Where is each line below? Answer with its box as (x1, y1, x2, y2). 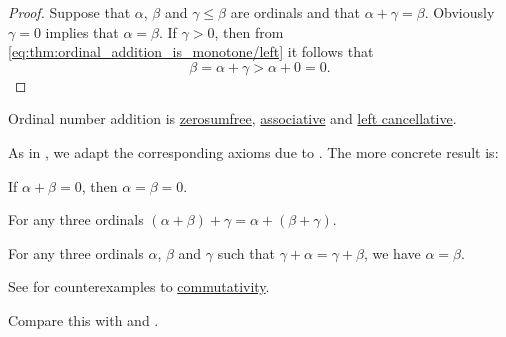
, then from (214, 21, 284, 42)
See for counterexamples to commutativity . (8, 276, 270, 297)
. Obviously (424, 2, 495, 22)
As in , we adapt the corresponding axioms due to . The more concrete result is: (8, 141, 499, 162)
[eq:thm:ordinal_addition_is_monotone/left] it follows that (8, 41, 374, 62)
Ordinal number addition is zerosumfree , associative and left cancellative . (8, 108, 457, 129)
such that (217, 242, 275, 263)
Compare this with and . (8, 309, 159, 330)
